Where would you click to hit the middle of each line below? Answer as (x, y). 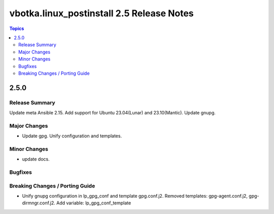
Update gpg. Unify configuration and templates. (72, 136)
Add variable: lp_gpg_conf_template (94, 203)
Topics (17, 28)
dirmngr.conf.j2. (39, 203)
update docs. (36, 159)
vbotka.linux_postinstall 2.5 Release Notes (101, 13)
